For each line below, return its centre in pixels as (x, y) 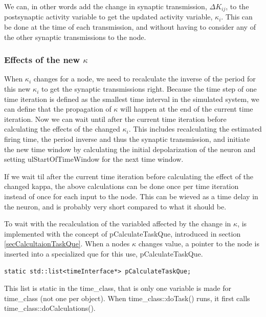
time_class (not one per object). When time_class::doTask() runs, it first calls (127, 298)
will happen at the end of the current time (187, 109)
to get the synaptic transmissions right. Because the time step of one (149, 89)
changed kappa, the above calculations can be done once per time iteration (121, 186)
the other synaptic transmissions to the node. (75, 37)
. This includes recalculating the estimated (195, 129)
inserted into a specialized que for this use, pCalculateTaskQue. (104, 253)
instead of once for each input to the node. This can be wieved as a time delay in (131, 196)
